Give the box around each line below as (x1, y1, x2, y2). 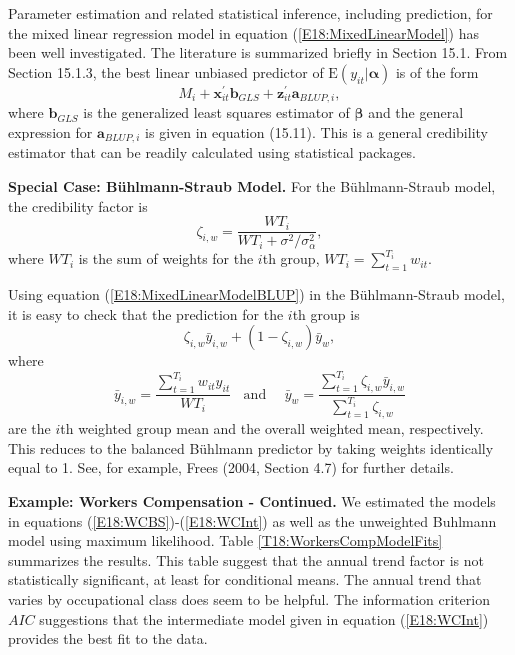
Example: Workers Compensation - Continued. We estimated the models (8, 491, 496, 512)
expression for (8, 121, 93, 142)
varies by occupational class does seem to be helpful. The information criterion (8, 589, 490, 609)
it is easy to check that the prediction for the (8, 303, 284, 324)
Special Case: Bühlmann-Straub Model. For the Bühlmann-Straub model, (8, 175, 496, 196)
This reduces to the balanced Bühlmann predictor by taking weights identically (8, 437, 494, 458)
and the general (368, 102, 464, 123)
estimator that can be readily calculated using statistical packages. (8, 142, 417, 163)
